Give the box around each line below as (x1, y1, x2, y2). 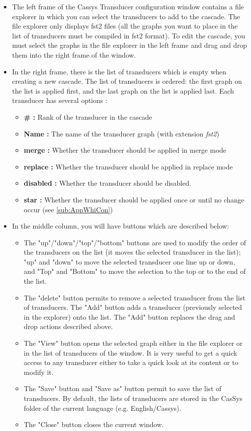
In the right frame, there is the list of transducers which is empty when (12, 66, 226, 76)
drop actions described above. (24, 321, 113, 332)
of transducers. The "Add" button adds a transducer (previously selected (24, 302, 242, 312)
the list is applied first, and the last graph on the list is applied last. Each (12, 85, 234, 96)
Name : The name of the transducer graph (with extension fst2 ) (24, 128, 220, 138)
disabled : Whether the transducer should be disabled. (24, 178, 192, 188)
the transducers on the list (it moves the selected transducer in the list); (24, 247, 241, 257)
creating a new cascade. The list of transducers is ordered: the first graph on (12, 76, 242, 86)
